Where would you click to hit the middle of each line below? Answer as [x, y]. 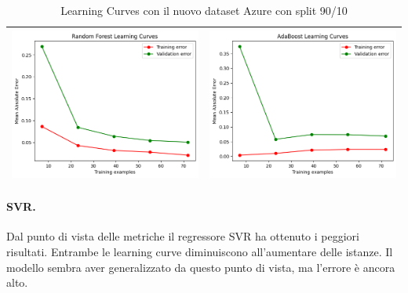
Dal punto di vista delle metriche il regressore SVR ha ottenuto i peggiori [183, 236]
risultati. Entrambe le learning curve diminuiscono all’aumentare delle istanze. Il [200, 252]
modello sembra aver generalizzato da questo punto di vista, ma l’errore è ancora [201, 267]
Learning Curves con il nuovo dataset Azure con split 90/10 [204, 10]
